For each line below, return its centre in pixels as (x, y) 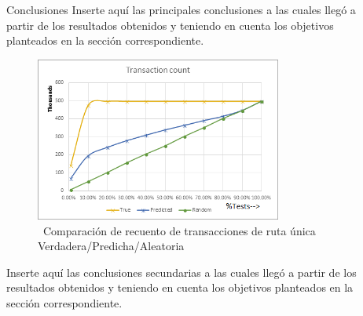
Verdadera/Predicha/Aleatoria (111, 246)
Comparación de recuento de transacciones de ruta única (179, 230)
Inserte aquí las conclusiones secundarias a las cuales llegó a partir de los (181, 272)
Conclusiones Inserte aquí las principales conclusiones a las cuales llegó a (181, 9)
